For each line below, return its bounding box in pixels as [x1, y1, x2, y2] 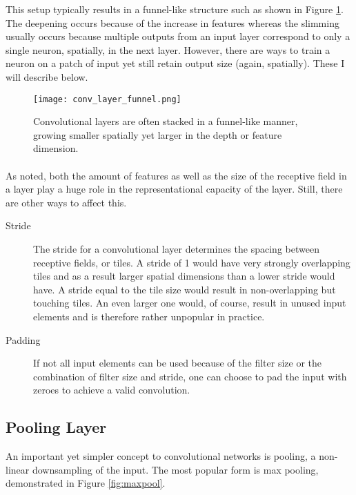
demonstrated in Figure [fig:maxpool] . [6, 476, 166, 490]
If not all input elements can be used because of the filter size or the [33, 356, 322, 370]
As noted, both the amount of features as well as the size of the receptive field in [6, 168, 347, 182]
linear [6, 462, 30, 476]
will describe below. [6, 69, 88, 84]
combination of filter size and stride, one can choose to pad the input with [33, 369, 347, 383]
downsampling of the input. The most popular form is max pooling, [32, 462, 319, 476]
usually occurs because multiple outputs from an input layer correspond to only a [6, 29, 350, 43]
